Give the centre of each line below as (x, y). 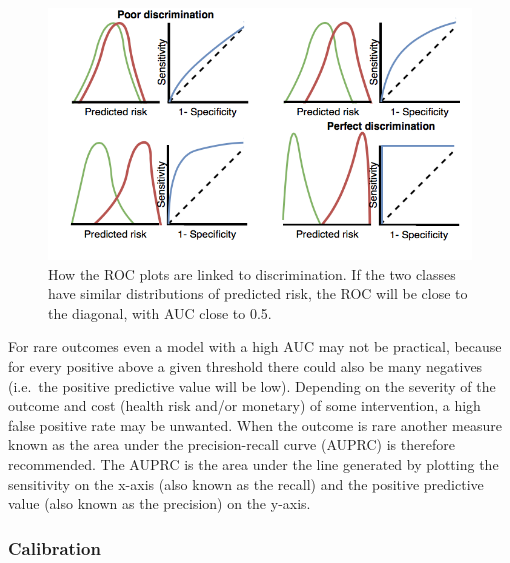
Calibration (54, 547)
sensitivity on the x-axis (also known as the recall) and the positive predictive (246, 483)
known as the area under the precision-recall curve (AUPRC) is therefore (231, 444)
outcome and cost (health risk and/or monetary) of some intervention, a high (244, 405)
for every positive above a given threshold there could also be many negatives (245, 365)
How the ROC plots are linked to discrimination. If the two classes (252, 273)
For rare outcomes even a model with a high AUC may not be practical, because (255, 346)
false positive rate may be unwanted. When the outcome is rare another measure (255, 424)
